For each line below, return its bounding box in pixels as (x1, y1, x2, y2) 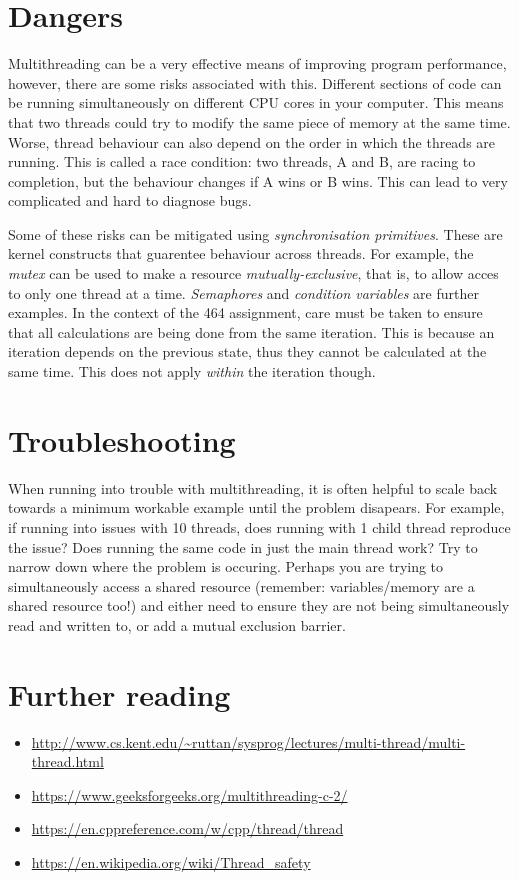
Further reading (8, 673, 231, 714)
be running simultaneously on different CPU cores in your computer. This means (8, 92, 504, 113)
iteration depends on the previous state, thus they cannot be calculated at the (8, 341, 487, 362)
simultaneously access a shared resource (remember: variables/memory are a (8, 575, 475, 596)
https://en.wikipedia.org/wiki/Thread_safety (31, 852, 311, 872)
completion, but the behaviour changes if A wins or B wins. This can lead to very (8, 170, 508, 191)
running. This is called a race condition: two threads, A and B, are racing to (8, 151, 476, 172)
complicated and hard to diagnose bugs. (8, 190, 252, 211)
